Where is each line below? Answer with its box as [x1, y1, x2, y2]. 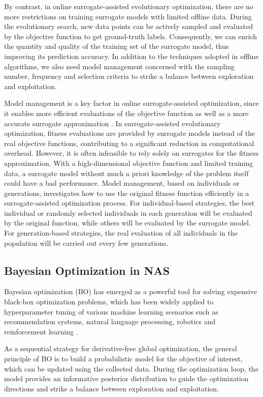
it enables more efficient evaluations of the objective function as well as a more [4, 107, 249, 118]
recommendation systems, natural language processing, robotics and [4, 316, 216, 327]
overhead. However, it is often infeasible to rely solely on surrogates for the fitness [4, 148, 259, 158]
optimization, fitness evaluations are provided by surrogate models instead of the [4, 128, 255, 138]
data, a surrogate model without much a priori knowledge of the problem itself [4, 167, 249, 178]
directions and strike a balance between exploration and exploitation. [4, 383, 219, 393]
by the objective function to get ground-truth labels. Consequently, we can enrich [4, 31, 257, 41]
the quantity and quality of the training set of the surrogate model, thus [4, 41, 229, 51]
